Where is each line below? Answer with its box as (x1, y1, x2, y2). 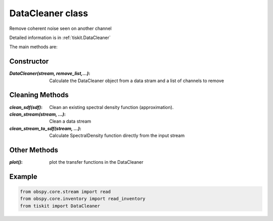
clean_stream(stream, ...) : (9, 111, 66, 117)
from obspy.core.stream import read (20, 189, 111, 195)
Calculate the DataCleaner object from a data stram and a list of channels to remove (49, 78, 224, 84)
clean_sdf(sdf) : (9, 104, 43, 110)
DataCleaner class (9, 8, 88, 19)
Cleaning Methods (9, 91, 69, 99)
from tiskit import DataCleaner (20, 203, 101, 209)
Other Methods (9, 145, 58, 154)
